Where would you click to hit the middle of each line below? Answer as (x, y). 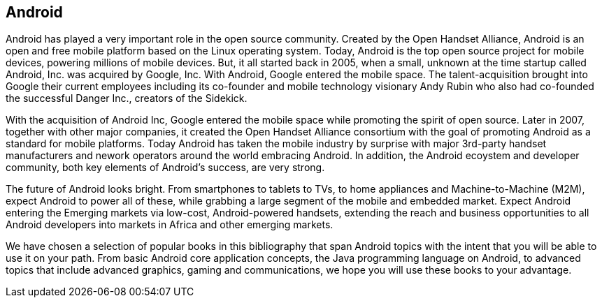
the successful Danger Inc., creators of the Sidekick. (127, 98)
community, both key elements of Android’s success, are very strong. (165, 168)
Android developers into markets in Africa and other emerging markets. (170, 225)
